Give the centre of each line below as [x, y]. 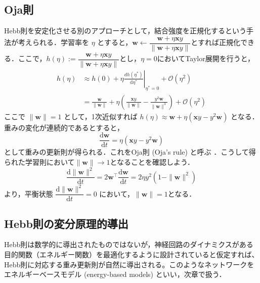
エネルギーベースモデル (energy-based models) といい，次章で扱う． [115, 274]
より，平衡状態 [29, 193]
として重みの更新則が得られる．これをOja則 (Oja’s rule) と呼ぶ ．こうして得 [130, 152]
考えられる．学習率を [53, 42]
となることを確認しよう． [152, 162]
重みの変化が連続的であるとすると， [64, 127]
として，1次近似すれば [101, 116]
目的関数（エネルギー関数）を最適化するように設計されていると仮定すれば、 [132, 254]
